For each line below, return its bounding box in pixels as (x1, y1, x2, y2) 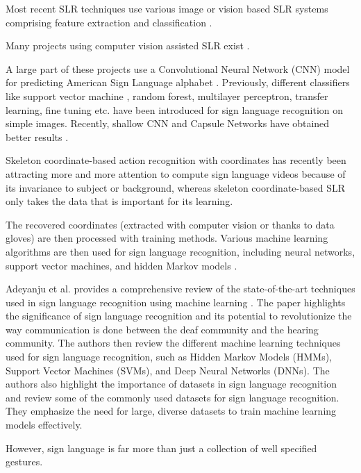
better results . (6, 129, 69, 144)
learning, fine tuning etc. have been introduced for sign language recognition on (6, 102, 344, 117)
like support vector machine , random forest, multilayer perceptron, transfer (6, 88, 328, 103)
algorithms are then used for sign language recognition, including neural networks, (6, 244, 355, 258)
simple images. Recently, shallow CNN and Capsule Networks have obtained (6, 116, 330, 131)
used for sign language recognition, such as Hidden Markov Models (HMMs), (6, 349, 332, 364)
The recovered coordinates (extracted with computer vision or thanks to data (6, 217, 335, 231)
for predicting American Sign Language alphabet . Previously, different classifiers (6, 75, 350, 90)
